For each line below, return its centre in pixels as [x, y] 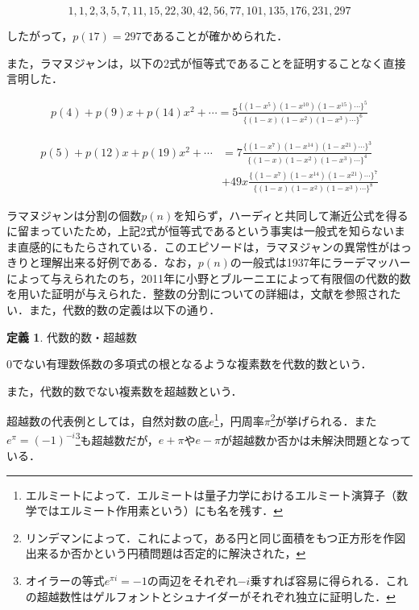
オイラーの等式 [65, 580]
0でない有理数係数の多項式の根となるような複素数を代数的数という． [189, 364]
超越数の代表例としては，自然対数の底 [108, 421]
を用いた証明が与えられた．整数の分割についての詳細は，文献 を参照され [198, 294]
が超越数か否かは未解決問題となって [316, 440]
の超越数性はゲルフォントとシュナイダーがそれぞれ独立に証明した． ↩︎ [210, 596]
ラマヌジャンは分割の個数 [74, 215]
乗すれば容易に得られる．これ [329, 580]
